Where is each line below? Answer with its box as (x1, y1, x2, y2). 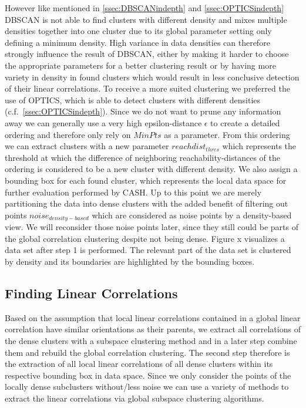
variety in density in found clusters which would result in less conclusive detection (5, 70, 300, 83)
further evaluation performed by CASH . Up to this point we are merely (5, 186, 262, 198)
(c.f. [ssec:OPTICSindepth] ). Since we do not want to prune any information (5, 105, 281, 117)
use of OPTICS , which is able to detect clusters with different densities (5, 93, 261, 106)
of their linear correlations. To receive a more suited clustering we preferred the (5, 82, 290, 95)
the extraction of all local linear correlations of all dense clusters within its (5, 358, 273, 370)
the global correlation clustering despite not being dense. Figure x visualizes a (5, 232, 285, 244)
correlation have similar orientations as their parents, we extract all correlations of (5, 323, 301, 335)
